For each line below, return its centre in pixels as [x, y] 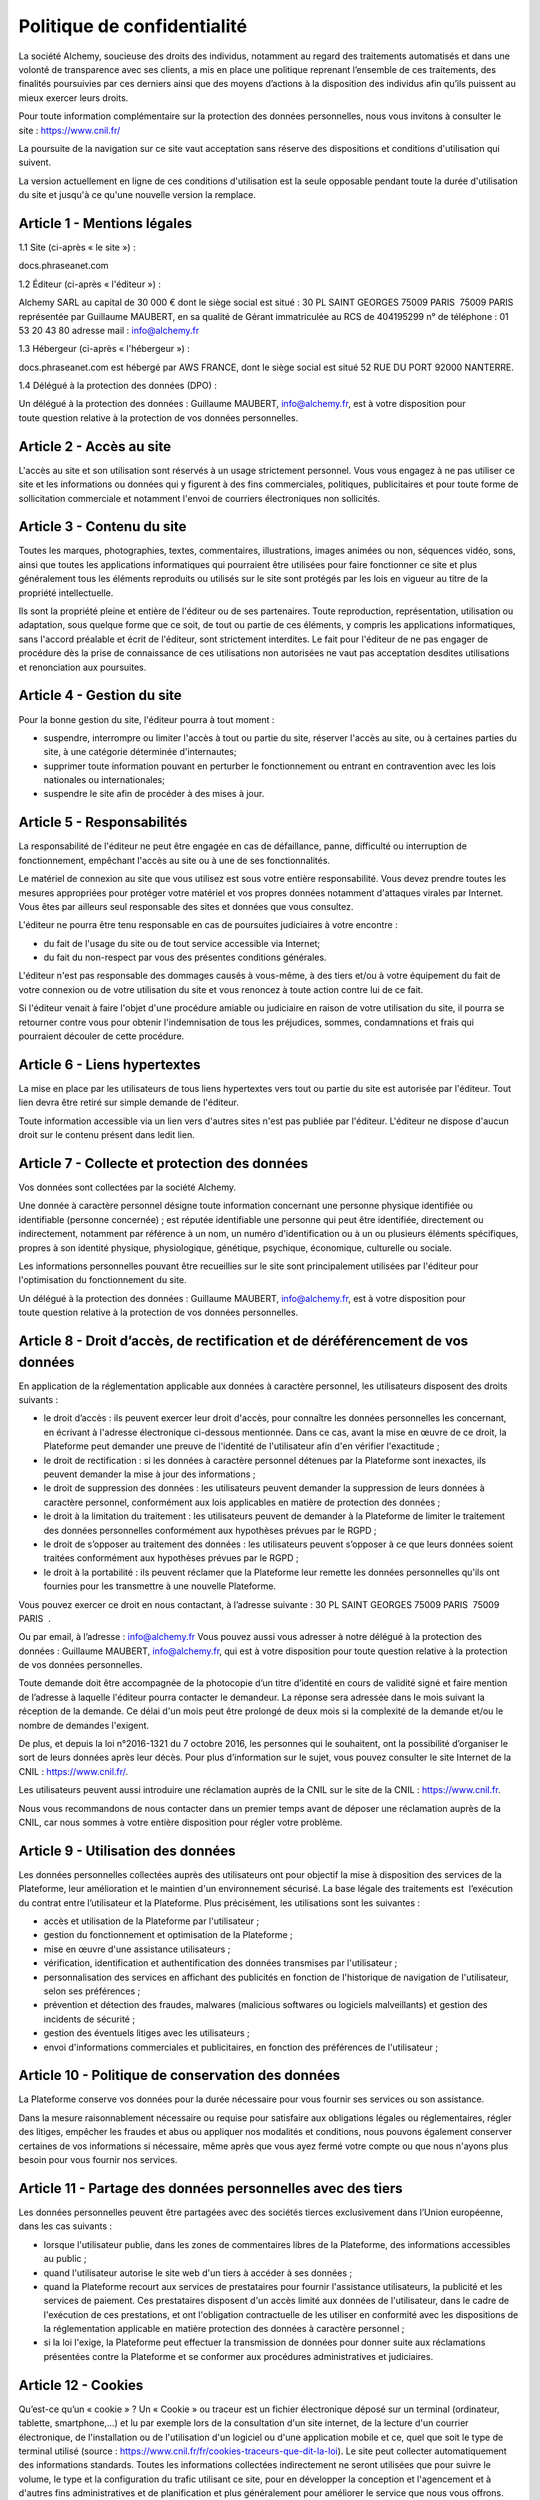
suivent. [35, 162]
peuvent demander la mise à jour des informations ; [149, 1474]
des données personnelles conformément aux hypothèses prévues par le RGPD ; [210, 1530]
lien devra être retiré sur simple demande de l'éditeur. [129, 1102]
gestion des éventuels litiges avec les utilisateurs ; [146, 2033]
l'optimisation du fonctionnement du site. [102, 1280]
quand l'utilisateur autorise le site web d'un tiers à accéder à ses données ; [198, 2272]
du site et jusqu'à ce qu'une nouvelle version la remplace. [137, 195]
